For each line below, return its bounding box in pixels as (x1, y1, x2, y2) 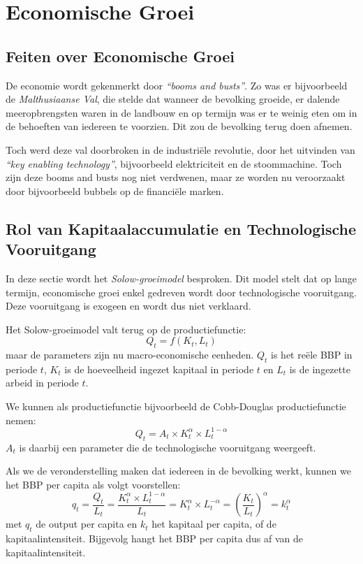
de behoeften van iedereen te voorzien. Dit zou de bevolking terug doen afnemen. (6, 119, 353, 133)
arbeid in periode (6, 375, 79, 390)
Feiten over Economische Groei (6, 45, 235, 66)
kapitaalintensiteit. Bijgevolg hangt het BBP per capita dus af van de (6, 531, 304, 546)
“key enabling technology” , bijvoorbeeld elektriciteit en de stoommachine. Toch (6, 156, 342, 171)
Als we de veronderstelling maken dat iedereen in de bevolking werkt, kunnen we (6, 463, 351, 478)
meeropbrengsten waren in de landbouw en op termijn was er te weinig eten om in (6, 105, 357, 120)
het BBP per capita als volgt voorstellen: (6, 477, 181, 491)
